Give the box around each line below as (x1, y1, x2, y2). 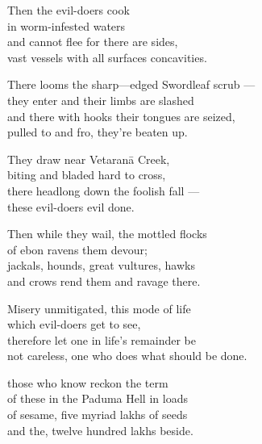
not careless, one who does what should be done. (7, 347, 247, 364)
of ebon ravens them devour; (7, 241, 148, 258)
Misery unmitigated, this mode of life (7, 299, 191, 316)
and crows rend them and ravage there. (7, 272, 201, 289)
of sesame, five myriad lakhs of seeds (7, 406, 188, 423)
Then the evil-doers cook (7, 2, 130, 18)
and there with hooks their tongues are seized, (7, 107, 235, 124)
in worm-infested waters (7, 17, 126, 34)
